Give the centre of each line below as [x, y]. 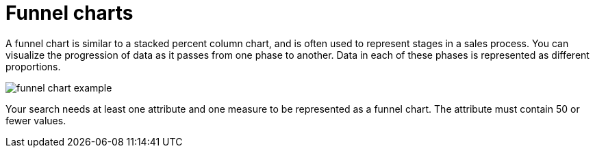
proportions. [33, 66]
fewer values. [36, 120]
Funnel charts [69, 13]
